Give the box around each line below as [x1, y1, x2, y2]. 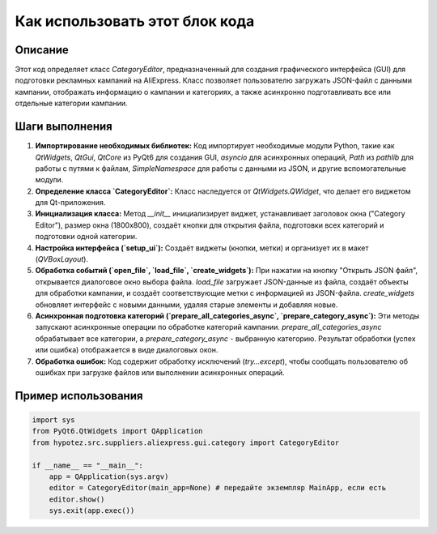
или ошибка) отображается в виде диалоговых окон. [35, 345, 218, 355]
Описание [15, 43, 69, 57]
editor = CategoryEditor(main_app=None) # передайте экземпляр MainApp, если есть [49, 483, 387, 493]
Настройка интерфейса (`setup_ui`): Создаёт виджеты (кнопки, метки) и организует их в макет [35, 243, 369, 253]
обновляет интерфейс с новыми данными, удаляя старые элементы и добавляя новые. [35, 300, 338, 310]
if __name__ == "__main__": [32, 460, 143, 470]
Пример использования [15, 389, 143, 403]
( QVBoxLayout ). [35, 254, 89, 264]
